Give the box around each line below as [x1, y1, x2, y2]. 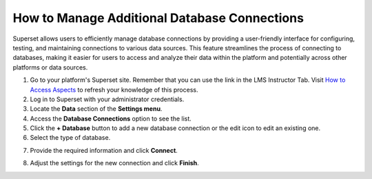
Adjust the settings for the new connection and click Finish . [30, 159, 199, 167]
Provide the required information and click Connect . [30, 146, 178, 154]
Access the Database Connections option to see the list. [30, 114, 192, 123]
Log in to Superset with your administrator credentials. [30, 95, 185, 103]
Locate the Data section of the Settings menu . [30, 105, 163, 113]
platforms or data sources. [12, 63, 88, 72]
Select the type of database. [30, 134, 111, 142]
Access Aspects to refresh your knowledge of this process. [30, 85, 198, 94]
